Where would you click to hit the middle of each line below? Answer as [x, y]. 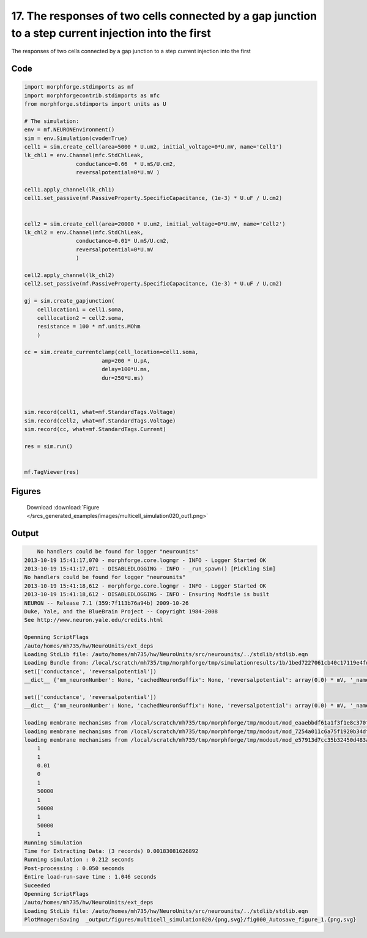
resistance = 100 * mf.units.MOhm [89, 327]
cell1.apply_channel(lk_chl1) [69, 190]
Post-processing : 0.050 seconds [74, 868]
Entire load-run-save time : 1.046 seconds [91, 877]
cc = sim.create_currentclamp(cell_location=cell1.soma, [111, 352]
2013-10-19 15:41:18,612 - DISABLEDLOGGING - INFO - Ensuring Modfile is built [147, 594]
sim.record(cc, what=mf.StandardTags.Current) [95, 429]
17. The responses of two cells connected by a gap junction [164, 16]
